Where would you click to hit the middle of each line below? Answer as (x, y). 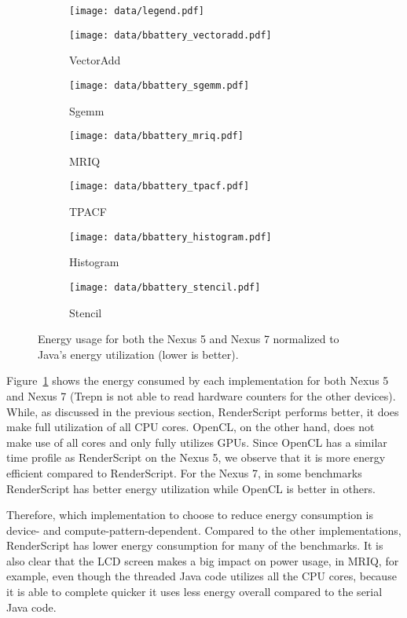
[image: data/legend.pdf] (137, 11)
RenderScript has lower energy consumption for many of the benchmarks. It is (195, 545)
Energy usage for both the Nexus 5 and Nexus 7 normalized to (189, 339)
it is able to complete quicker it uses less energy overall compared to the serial (194, 592)
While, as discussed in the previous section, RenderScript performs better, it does (203, 411)
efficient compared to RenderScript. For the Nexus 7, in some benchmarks (184, 472)
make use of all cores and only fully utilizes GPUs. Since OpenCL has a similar (197, 442)
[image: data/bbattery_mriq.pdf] (156, 136)
